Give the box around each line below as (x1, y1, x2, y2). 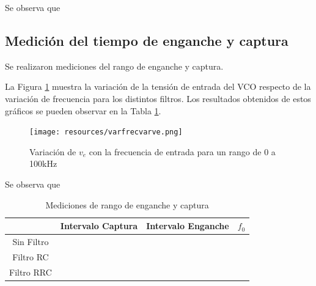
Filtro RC (12, 250, 49, 263)
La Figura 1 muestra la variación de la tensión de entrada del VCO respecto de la (5, 80, 311, 93)
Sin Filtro (12, 235, 49, 248)
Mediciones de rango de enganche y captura (45, 198, 209, 211)
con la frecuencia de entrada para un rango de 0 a (89, 145, 276, 158)
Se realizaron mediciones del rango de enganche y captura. (5, 59, 224, 72)
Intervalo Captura (60, 219, 138, 232)
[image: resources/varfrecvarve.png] (29, 128, 183, 137)
